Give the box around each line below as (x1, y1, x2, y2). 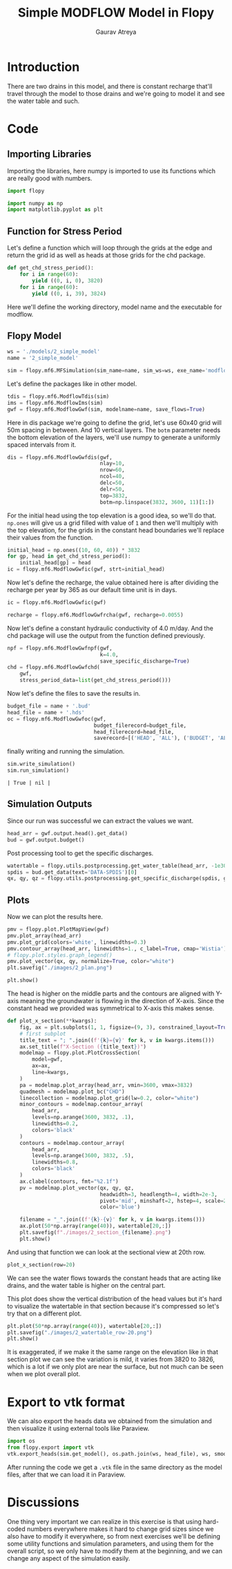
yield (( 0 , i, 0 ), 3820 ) (32, 277, 104, 284)
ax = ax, (32, 1063, 51, 1069)
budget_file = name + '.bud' (7, 703, 91, 710)
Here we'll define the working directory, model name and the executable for (7, 303, 222, 311)
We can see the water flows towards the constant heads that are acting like (7, 1273, 222, 1282)
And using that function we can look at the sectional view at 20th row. (7, 1248, 206, 1256)
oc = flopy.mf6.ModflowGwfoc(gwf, (7, 715, 107, 723)
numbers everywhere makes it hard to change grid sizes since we (26, 1525, 214, 1533)
